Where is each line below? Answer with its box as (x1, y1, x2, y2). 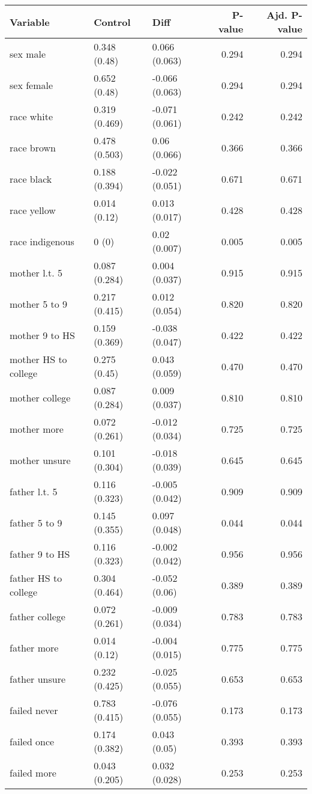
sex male (10, 46, 46, 61)
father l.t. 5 (10, 484, 58, 498)
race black (10, 171, 52, 186)
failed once (10, 734, 55, 748)
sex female (10, 78, 53, 92)
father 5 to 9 (10, 515, 62, 530)
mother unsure (10, 453, 71, 467)
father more (10, 640, 59, 655)
